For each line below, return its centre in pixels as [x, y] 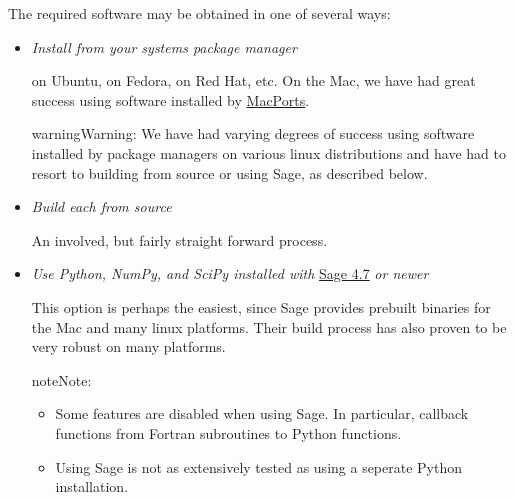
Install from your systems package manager [164, 46]
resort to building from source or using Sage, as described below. [229, 172]
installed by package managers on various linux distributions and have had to [269, 152]
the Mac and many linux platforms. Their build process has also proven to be [269, 326]
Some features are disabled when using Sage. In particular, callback [262, 413]
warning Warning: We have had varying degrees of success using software [253, 133]
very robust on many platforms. [128, 346]
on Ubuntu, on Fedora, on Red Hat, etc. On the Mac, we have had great [253, 80]
